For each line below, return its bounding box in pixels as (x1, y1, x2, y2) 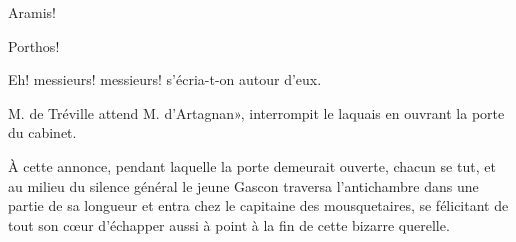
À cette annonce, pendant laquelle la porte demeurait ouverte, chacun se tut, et (8, 155, 496, 176)
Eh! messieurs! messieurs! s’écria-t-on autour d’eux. (8, 69, 322, 90)
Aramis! (8, 2, 56, 22)
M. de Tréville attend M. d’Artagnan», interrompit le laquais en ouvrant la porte (8, 102, 505, 123)
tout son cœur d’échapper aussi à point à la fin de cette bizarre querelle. (8, 214, 450, 235)
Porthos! (8, 35, 60, 56)
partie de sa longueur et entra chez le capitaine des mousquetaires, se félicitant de (8, 195, 509, 216)
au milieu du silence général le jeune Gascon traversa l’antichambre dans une (8, 175, 479, 196)
